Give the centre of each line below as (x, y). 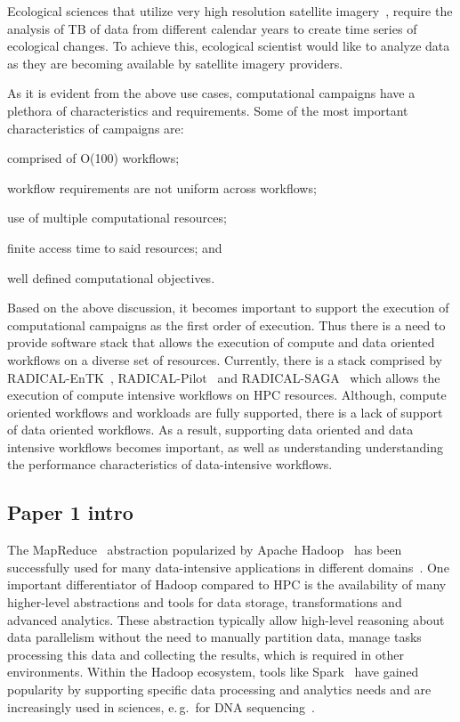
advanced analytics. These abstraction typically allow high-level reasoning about (226, 619)
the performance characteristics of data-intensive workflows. (170, 464)
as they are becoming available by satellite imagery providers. (175, 63)
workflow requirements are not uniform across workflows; (162, 187)
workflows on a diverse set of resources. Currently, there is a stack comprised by (225, 359)
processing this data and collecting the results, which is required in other (206, 654)
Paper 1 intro (70, 512)
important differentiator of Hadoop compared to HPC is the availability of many (227, 584)
